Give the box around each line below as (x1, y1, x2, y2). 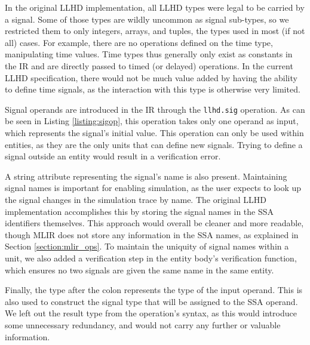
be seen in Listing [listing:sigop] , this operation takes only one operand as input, (5, 115, 299, 127)
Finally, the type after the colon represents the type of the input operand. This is (5, 284, 303, 296)
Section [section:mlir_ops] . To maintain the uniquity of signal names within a (5, 240, 289, 252)
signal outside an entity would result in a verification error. (5, 150, 221, 162)
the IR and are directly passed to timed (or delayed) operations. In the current (5, 59, 293, 72)
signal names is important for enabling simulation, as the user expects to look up (5, 181, 302, 194)
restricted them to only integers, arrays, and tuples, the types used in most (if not (5, 24, 305, 37)
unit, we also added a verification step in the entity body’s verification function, (5, 251, 297, 264)
